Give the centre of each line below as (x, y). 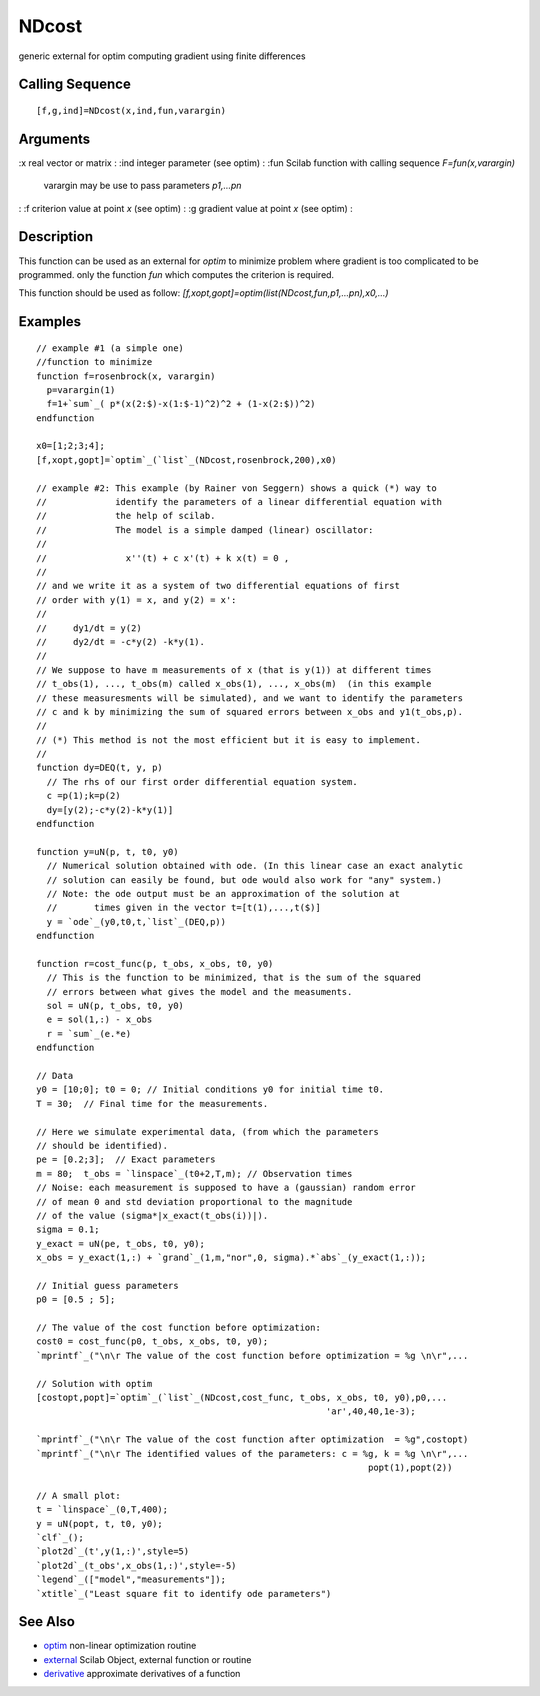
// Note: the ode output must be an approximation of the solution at (223, 893)
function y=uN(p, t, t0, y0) (107, 851)
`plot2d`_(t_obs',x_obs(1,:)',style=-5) (136, 1565)
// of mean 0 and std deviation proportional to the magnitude (194, 1201)
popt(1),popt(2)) (410, 1467)
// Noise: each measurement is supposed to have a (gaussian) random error (226, 1188)
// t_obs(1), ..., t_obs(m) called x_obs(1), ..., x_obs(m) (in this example (234, 684)
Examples (50, 321)
